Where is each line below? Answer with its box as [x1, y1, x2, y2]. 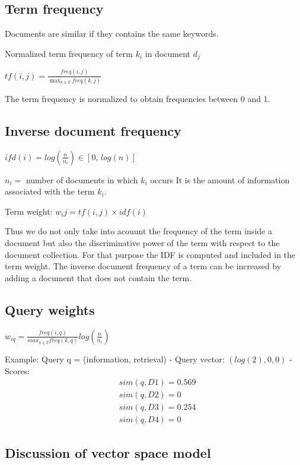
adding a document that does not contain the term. [5, 271, 192, 284]
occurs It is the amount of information [150, 173, 290, 186]
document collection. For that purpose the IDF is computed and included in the [5, 248, 296, 260]
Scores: [5, 364, 30, 377]
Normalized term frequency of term [5, 47, 133, 59]
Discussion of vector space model [5, 443, 211, 461]
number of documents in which [25, 173, 138, 186]
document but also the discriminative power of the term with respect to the [5, 237, 280, 249]
